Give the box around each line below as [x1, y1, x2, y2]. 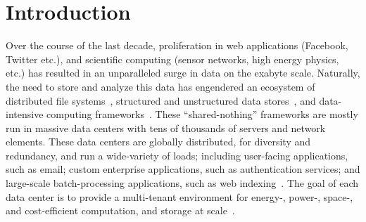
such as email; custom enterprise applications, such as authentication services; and [6, 162, 360, 176]
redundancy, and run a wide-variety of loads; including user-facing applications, [6, 148, 348, 162]
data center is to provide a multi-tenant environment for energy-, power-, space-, [6, 189, 353, 204]
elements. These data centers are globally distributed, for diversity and [6, 134, 311, 149]
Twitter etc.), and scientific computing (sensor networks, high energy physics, [6, 51, 339, 66]
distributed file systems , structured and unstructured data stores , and [6, 93, 316, 107]
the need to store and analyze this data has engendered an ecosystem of [6, 79, 315, 93]
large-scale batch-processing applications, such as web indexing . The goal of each [6, 176, 359, 190]
